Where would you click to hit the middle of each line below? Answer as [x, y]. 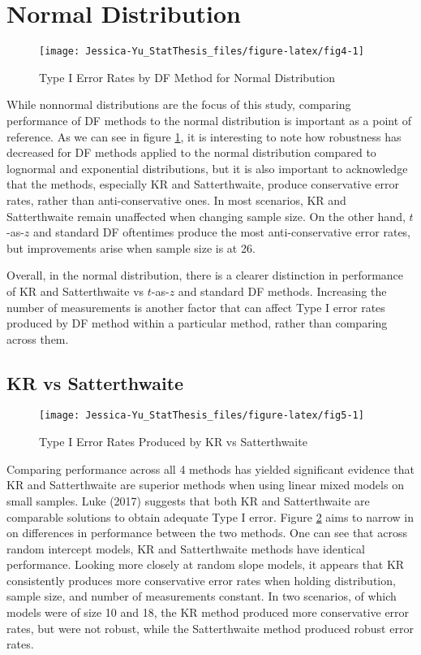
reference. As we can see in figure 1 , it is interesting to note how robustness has [204, 136]
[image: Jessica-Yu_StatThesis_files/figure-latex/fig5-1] [202, 416]
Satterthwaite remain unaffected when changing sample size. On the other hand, [206, 216]
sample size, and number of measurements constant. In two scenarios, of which [202, 596]
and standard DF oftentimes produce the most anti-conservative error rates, [222, 232]
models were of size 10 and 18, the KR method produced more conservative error [208, 612]
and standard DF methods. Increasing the [282, 291]
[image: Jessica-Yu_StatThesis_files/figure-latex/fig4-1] [202, 52]
